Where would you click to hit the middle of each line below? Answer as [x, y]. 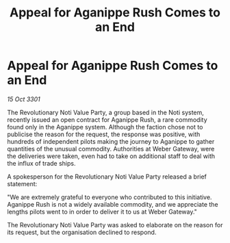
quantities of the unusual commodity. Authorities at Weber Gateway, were [111, 149]
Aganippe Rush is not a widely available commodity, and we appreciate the [113, 204]
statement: [22, 183]
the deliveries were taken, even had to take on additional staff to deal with [111, 156]
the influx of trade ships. [42, 163]
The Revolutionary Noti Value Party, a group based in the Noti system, [105, 112]
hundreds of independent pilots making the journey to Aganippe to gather [111, 141]
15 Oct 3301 [24, 99]
